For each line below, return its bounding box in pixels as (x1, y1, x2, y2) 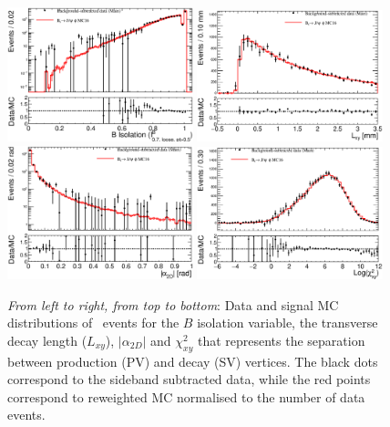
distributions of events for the (7, 313, 180, 332)
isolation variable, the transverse (197, 313, 378, 332)
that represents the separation (197, 330, 365, 349)
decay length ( (7, 330, 87, 349)
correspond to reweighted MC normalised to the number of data (7, 387, 365, 406)
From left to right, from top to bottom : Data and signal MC (7, 295, 339, 314)
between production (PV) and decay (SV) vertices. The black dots (7, 351, 378, 370)
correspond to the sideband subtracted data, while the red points (7, 370, 371, 389)
